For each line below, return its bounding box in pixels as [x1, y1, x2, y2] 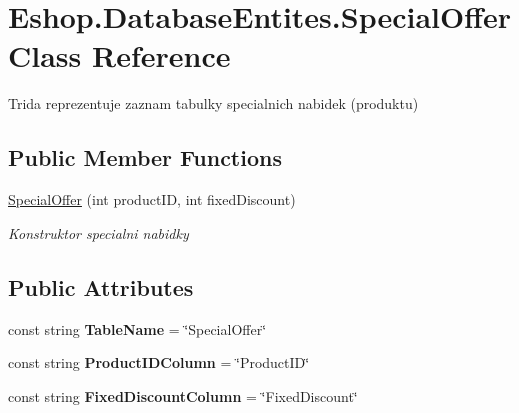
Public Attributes [8, 271, 194, 302]
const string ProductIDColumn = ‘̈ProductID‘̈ [8, 352, 310, 373]
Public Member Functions [8, 142, 282, 173]
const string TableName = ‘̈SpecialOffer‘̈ [8, 318, 267, 339]
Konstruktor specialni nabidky [8, 222, 189, 243]
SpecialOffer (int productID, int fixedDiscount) [8, 189, 296, 210]
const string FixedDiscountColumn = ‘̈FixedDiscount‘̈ [8, 385, 358, 406]
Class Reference [8, 35, 231, 76]
